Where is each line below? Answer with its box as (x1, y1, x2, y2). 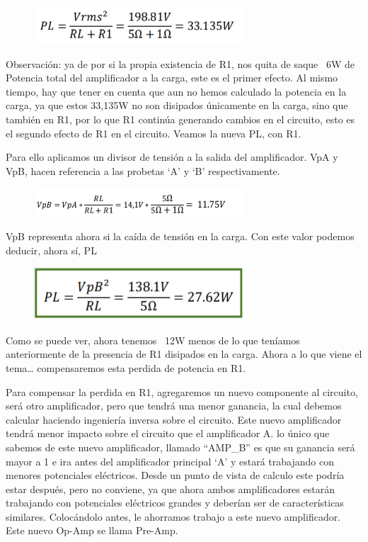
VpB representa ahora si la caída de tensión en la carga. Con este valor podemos (6, 229, 355, 244)
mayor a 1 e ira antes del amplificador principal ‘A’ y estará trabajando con (6, 453, 334, 468)
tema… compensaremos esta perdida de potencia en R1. (6, 360, 246, 375)
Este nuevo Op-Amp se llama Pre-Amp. (6, 523, 178, 538)
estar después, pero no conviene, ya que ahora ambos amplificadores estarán (6, 481, 335, 496)
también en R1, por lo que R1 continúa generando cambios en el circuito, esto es (6, 112, 355, 127)
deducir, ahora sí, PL (6, 242, 97, 257)
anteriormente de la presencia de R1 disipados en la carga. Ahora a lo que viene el (6, 346, 362, 361)
